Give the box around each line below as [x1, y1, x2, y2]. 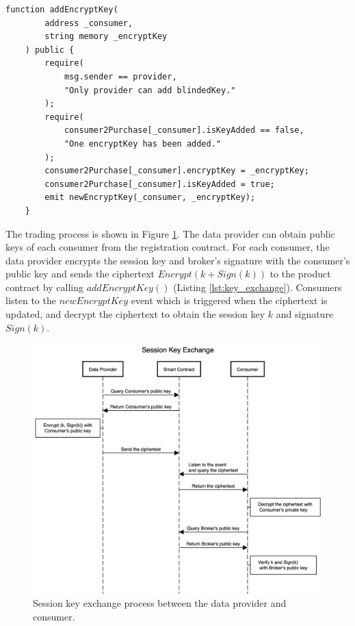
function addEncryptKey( [5, 5, 118, 14]
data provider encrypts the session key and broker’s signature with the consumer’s [5, 253, 350, 267]
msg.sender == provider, [64, 71, 177, 82]
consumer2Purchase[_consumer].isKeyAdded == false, [64, 125, 304, 136]
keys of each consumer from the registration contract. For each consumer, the [5, 240, 330, 254]
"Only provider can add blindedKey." [64, 85, 236, 95]
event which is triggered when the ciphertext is [131, 293, 328, 308]
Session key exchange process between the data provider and [33, 596, 287, 610]
